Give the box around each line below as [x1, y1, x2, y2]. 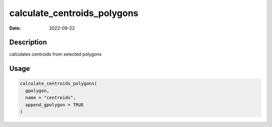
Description [9, 38, 47, 47]
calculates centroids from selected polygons [9, 51, 102, 57]
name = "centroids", [25, 95, 76, 100]
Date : [9, 25, 21, 31]
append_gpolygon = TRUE [25, 102, 84, 107]
